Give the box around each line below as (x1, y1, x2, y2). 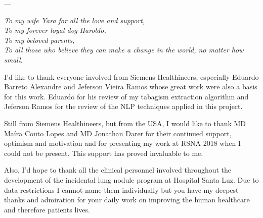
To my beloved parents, (4, 34, 75, 45)
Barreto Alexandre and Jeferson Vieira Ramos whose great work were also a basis (4, 81, 257, 92)
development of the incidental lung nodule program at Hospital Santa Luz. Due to (4, 174, 259, 185)
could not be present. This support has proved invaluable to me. (4, 147, 203, 158)
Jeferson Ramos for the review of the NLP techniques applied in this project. (4, 101, 243, 112)
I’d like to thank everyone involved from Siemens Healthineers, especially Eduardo (4, 71, 259, 82)
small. (4, 54, 23, 65)
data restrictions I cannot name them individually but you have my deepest (4, 184, 239, 195)
